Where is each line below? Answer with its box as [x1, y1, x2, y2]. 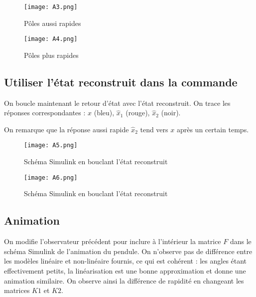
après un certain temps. [176, 124, 249, 134]
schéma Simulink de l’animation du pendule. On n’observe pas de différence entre [4, 246, 253, 256]
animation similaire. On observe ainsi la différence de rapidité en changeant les [4, 275, 244, 286]
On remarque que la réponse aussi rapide [4, 124, 129, 134]
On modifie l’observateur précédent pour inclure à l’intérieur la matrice [4, 236, 221, 247]
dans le [230, 236, 252, 247]
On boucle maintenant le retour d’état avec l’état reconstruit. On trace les [4, 97, 231, 108]
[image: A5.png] [24, 142, 78, 149]
